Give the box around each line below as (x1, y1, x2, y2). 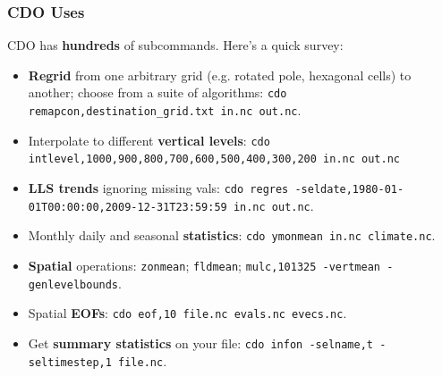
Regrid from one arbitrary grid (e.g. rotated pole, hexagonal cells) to (28, 65, 412, 84)
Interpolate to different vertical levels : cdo (28, 130, 270, 149)
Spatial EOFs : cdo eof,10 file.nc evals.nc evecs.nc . (28, 304, 347, 322)
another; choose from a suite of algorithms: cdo (28, 83, 287, 102)
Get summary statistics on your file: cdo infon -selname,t (28, 333, 374, 352)
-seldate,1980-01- (294, 183, 404, 196)
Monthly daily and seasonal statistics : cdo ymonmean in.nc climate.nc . (28, 226, 436, 245)
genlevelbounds (28, 278, 119, 291)
